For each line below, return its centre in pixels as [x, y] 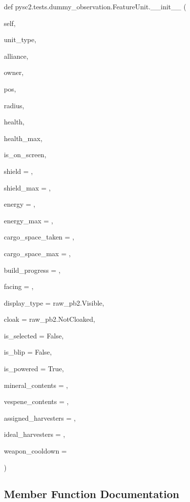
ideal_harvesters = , [35, 434]
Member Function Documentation [92, 493]
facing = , [19, 286]
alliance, [16, 56]
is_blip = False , [28, 352]
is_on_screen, [25, 155]
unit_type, [20, 39]
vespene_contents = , [36, 401]
